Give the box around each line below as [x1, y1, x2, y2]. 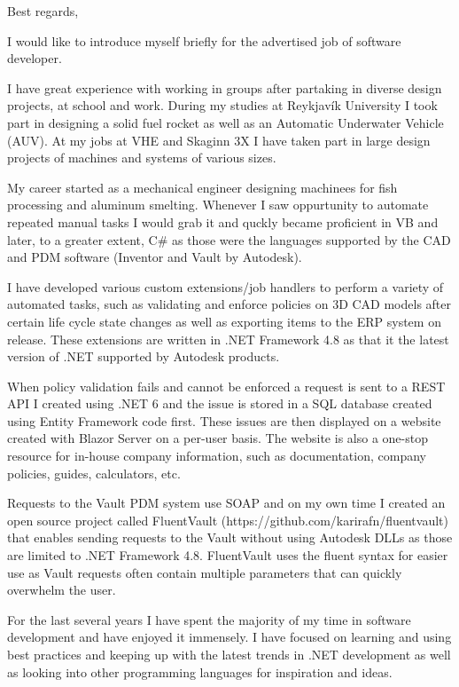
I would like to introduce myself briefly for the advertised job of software [7, 31, 401, 50]
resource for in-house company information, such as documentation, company [7, 446, 426, 465]
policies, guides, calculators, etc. [7, 463, 181, 482]
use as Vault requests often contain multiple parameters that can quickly [7, 563, 402, 581]
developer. [7, 49, 62, 67]
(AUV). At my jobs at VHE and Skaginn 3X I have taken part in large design [7, 130, 431, 149]
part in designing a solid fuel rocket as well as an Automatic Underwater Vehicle [7, 113, 444, 131]
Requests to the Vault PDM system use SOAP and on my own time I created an [7, 494, 446, 512]
